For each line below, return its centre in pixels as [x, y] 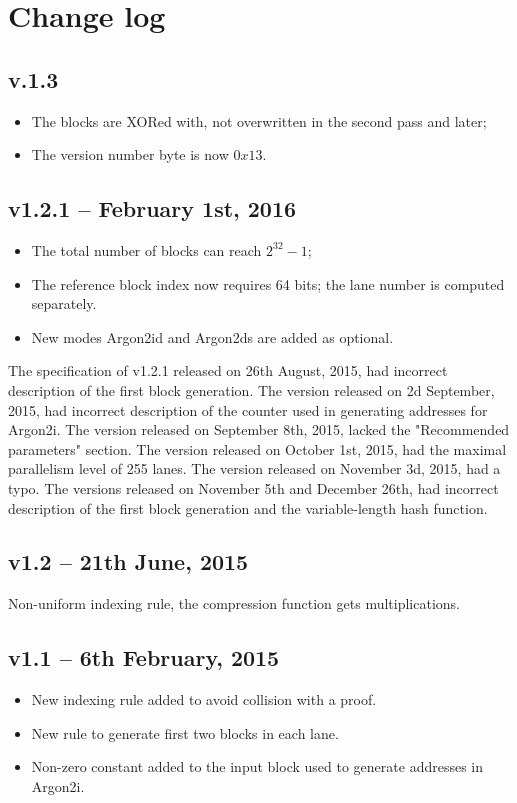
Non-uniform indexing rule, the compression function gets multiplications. [234, 603]
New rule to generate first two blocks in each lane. [185, 732]
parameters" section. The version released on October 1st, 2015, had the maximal [257, 448]
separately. [64, 303]
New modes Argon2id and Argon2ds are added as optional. [212, 336]
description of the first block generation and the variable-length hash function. [248, 507]
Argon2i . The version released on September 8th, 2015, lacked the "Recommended [259, 429]
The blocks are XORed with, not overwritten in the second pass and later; [259, 120]
